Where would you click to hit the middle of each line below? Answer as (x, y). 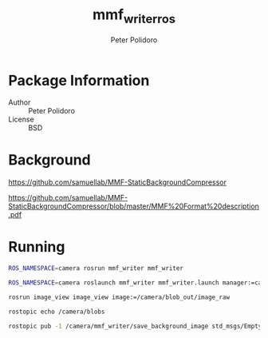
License (21, 119)
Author (20, 102)
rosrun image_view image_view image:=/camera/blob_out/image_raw (119, 297)
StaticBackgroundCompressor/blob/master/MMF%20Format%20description (134, 206)
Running (37, 247)
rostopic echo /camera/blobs (57, 312)
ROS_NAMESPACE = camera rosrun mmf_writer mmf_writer (96, 268)
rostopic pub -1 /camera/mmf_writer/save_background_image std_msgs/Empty (135, 326)
